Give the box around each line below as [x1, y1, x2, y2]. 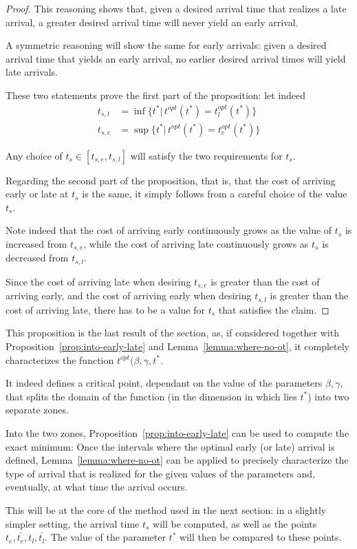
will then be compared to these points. [180, 530, 342, 544]
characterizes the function [6, 352, 114, 367]
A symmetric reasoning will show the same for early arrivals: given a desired [6, 38, 327, 52]
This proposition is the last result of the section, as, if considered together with [6, 325, 339, 340]
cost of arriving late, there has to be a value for [6, 302, 206, 316]
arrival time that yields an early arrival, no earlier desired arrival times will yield [6, 51, 346, 65]
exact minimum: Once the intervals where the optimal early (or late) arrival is [6, 439, 335, 453]
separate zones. [6, 402, 69, 417]
